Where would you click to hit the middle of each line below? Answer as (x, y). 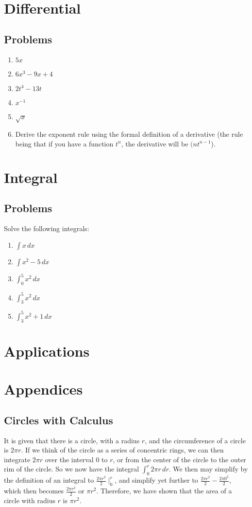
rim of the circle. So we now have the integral (72, 469)
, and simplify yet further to (156, 480)
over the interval (69, 459)
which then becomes (34, 490)
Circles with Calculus (59, 420)
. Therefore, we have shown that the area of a (164, 490)
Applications (47, 351)
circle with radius (30, 500)
